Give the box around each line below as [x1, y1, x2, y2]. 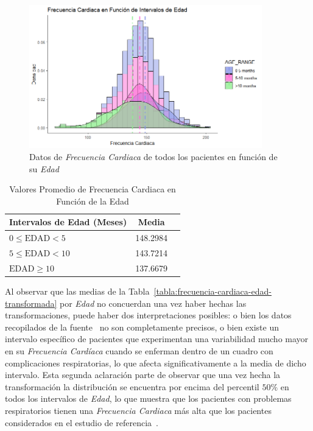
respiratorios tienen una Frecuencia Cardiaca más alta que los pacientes [5, 404, 272, 416]
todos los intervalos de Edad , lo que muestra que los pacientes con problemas [5, 392, 292, 405]
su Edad [29, 162, 59, 175]
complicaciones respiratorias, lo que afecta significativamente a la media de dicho [5, 356, 306, 369]
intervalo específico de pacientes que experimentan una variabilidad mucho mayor [5, 332, 309, 345]
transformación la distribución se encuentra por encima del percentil [5, 380, 259, 393]
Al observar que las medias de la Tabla [5, 284, 150, 297]
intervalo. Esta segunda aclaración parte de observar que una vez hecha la [5, 368, 281, 381]
